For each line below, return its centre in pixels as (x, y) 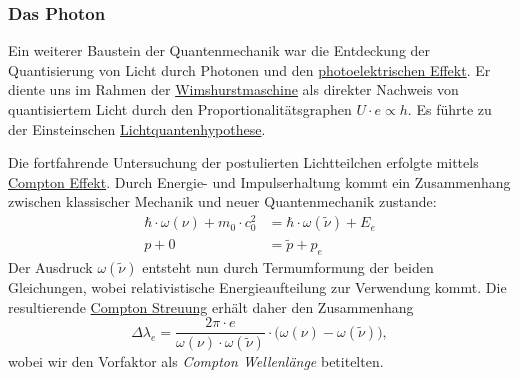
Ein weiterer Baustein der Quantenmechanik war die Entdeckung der (219, 50)
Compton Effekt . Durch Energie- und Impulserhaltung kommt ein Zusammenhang (259, 181)
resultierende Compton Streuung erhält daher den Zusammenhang (211, 306)
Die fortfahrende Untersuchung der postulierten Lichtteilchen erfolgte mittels (243, 162)
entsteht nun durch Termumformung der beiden (288, 267)
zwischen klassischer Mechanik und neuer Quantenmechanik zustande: (222, 201)
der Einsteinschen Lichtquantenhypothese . (137, 128)
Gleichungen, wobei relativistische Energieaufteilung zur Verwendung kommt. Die (257, 287)
